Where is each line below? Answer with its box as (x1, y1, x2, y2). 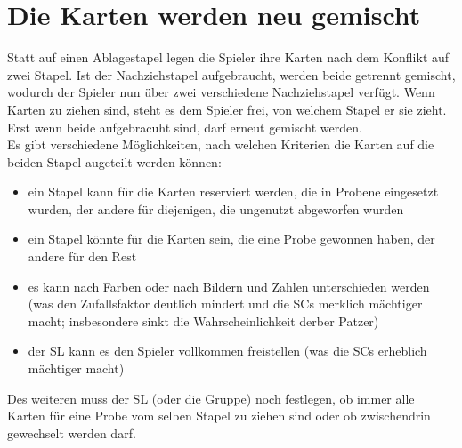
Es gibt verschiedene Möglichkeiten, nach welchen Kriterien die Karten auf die (7, 135, 434, 154)
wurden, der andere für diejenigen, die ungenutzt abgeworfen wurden (28, 199, 404, 218)
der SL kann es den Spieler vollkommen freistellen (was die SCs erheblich (28, 341, 427, 360)
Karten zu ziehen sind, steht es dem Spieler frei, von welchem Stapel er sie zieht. (7, 100, 447, 118)
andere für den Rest (28, 247, 137, 266)
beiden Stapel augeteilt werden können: (7, 152, 222, 171)
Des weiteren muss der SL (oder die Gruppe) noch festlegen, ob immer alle (7, 388, 415, 407)
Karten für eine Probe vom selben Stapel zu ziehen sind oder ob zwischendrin (7, 406, 431, 425)
